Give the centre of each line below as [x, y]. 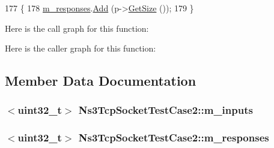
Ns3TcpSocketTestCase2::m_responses [174, 138]
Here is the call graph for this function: [77, 28]
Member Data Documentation [101, 81]
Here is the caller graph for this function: [81, 48]
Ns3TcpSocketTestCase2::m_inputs [166, 110]
